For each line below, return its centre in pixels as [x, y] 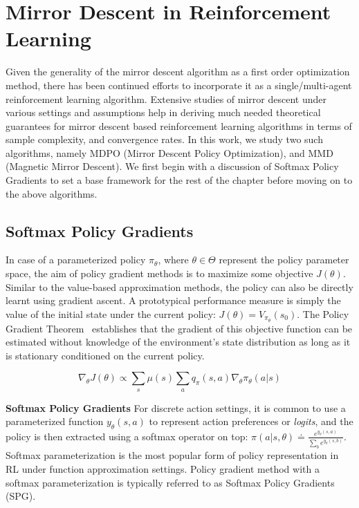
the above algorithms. [52, 193]
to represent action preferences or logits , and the [251, 421]
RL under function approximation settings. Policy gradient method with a [163, 469]
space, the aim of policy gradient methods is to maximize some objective [159, 273]
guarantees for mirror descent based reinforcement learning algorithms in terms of [179, 125]
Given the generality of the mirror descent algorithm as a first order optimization [178, 72]
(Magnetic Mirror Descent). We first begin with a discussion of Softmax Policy [172, 166]
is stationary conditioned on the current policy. [105, 355]
